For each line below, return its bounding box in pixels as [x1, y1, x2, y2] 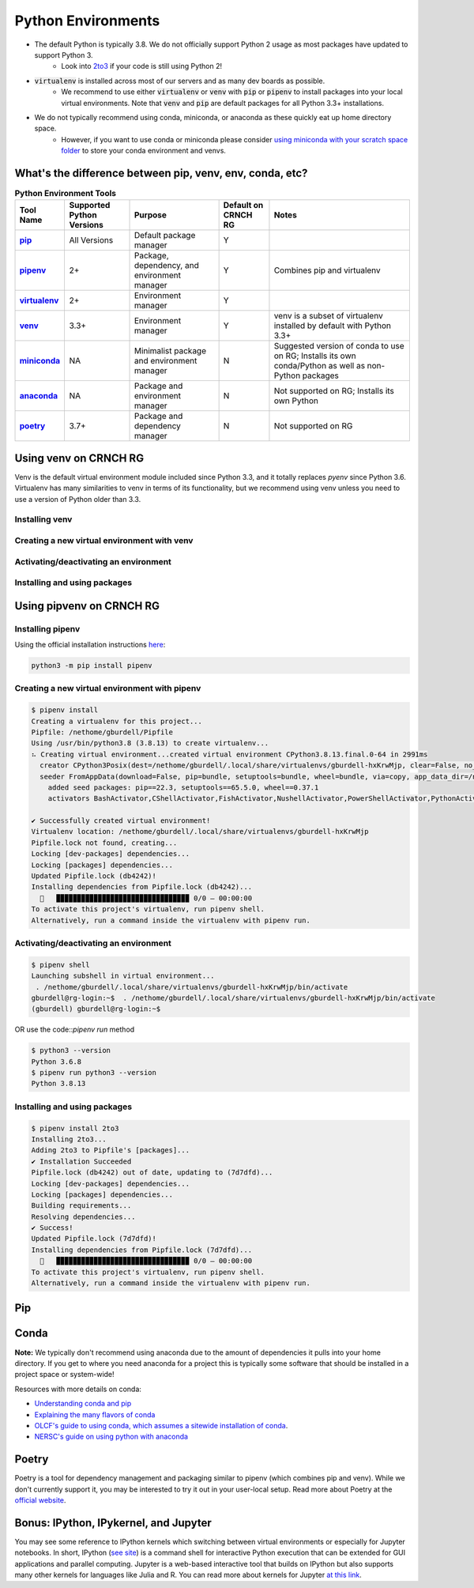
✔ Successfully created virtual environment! [31, 817, 211, 825]
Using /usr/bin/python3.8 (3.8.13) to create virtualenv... [31, 739, 269, 748]
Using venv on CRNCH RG [14, 451, 145, 465]
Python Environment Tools [14, 188, 117, 199]
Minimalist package [134, 345, 207, 356]
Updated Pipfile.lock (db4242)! [31, 872, 157, 881]
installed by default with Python [273, 320, 391, 331]
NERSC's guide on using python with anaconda [34, 1431, 189, 1442]
